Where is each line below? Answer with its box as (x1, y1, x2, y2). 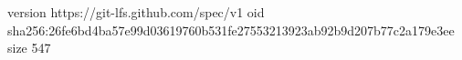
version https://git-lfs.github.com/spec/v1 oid (7, 3, 265, 21)
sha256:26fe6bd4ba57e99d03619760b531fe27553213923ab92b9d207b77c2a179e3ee (7, 20, 455, 39)
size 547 (7, 38, 51, 57)
